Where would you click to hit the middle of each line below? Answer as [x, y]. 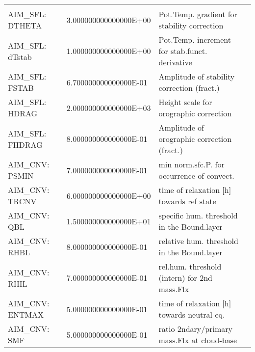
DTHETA [25, 25]
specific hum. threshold [198, 215]
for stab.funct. [183, 51]
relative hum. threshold [198, 241]
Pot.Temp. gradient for [198, 14]
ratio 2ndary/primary [195, 329]
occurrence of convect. [196, 176]
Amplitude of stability [197, 76]
